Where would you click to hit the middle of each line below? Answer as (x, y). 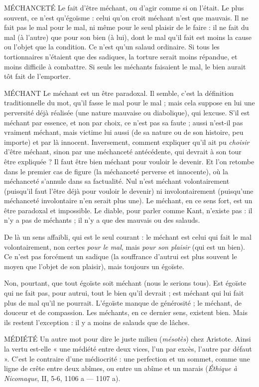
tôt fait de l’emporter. (37, 76)
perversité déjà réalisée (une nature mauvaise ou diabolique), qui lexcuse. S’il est (127, 112)
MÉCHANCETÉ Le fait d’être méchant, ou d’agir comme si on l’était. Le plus (124, 7)
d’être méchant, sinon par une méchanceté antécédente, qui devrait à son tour (123, 152)
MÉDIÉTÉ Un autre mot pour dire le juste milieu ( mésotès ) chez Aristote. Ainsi (128, 339)
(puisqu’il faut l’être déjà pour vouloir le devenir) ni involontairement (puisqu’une (129, 191)
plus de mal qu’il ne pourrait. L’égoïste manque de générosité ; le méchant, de (123, 302)
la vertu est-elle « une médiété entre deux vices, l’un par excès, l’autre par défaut (128, 349)
